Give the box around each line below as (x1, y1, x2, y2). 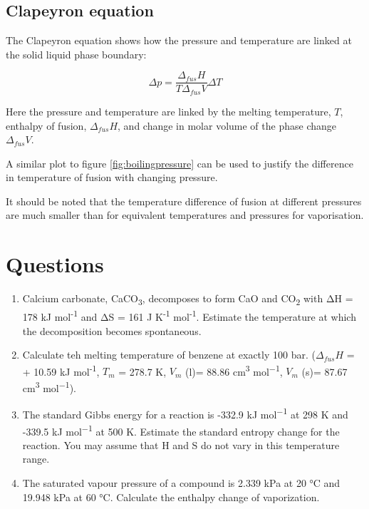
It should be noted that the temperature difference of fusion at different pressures (6, 193, 362, 208)
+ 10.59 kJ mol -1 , (22, 361, 100, 379)
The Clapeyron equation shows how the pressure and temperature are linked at (6, 33, 352, 48)
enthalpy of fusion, (6, 118, 87, 133)
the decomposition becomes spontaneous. (22, 323, 202, 338)
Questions (6, 250, 104, 279)
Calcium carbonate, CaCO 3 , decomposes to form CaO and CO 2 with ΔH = (22, 291, 353, 307)
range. (22, 451, 50, 466)
